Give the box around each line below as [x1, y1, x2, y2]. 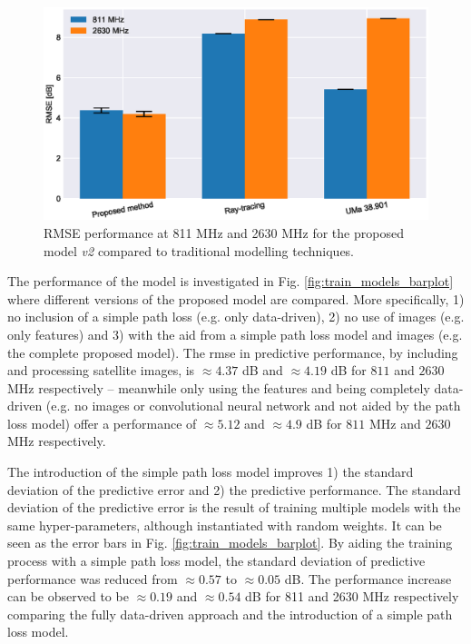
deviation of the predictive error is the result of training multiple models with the [7, 498, 461, 517]
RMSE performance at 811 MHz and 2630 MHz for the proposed [44, 223, 404, 242]
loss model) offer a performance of [7, 413, 197, 432]
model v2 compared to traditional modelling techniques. [44, 241, 355, 260]
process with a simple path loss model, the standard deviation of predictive [7, 551, 426, 570]
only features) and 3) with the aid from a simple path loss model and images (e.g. [7, 324, 463, 343]
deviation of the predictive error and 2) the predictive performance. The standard [7, 480, 461, 499]
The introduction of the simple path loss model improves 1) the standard [7, 462, 414, 481]
